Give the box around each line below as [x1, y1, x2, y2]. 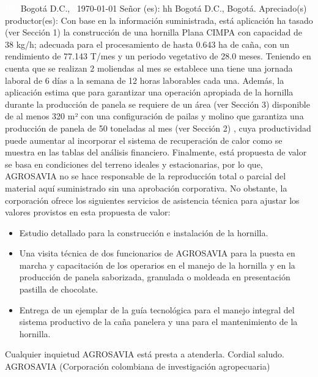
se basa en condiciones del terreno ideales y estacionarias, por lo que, [5, 157, 263, 170]
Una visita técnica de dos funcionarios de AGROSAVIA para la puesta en [19, 247, 295, 259]
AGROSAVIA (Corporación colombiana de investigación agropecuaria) [5, 360, 270, 373]
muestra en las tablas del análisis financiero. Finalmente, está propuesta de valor [5, 146, 307, 159]
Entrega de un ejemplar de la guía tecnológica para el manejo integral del [19, 303, 295, 316]
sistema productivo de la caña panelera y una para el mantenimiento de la [19, 315, 298, 328]
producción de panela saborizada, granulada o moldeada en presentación [19, 271, 290, 283]
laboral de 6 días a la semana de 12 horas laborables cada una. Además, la [5, 73, 284, 86]
